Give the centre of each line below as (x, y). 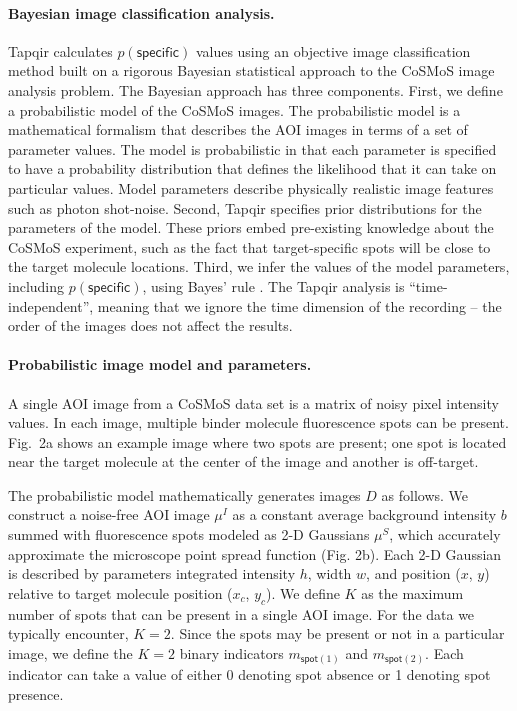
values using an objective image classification (333, 50)
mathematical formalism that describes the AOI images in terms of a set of (238, 129)
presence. (36, 693)
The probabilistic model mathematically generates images (184, 494)
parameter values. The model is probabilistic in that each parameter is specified (252, 148)
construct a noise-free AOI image (109, 514)
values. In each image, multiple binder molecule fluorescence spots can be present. (258, 422)
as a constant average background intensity (364, 514)
